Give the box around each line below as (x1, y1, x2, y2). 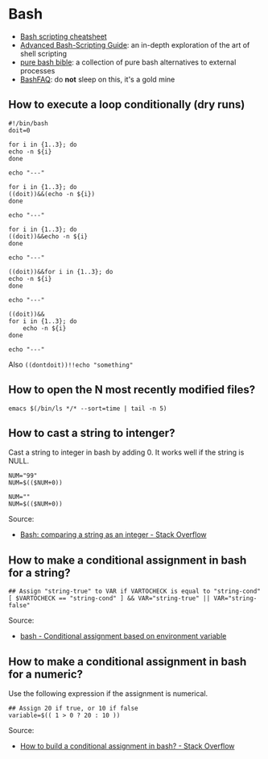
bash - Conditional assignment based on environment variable (19, 631, 227, 641)
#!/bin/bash (8, 119, 48, 128)
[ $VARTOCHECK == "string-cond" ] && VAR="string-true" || (8, 594, 211, 602)
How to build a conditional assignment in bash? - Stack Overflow (19, 741, 235, 751)
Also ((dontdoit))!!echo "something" (8, 359, 134, 369)
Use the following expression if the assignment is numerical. (8, 689, 208, 698)
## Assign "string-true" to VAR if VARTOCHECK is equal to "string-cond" (8, 587, 262, 596)
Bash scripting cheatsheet (19, 31, 107, 41)
